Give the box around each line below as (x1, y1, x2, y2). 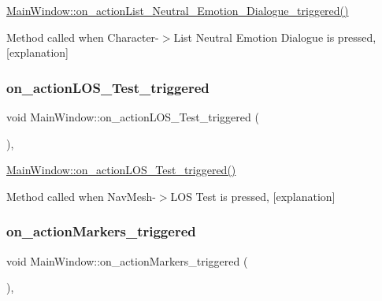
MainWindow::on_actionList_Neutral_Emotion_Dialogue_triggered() (6, 2, 349, 18)
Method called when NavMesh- (6, 188, 156, 204)
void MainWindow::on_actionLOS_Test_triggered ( (6, 109, 259, 124)
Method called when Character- (6, 28, 159, 45)
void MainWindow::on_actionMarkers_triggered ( (6, 252, 248, 269)
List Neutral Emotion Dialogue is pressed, (173, 28, 376, 45)
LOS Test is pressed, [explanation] (170, 188, 336, 204)
